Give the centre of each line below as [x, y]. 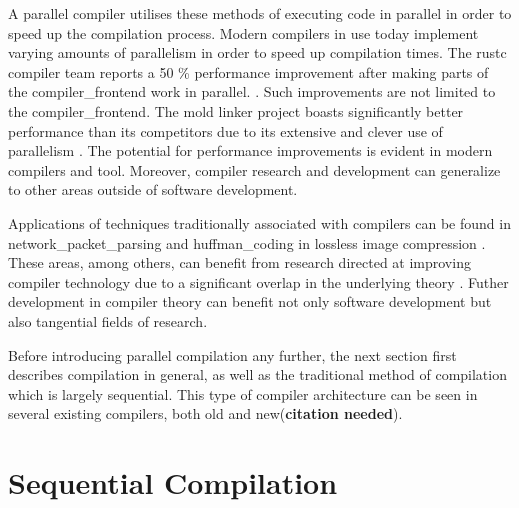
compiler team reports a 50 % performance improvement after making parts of [248, 71]
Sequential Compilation [173, 482]
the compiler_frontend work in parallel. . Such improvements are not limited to [252, 91]
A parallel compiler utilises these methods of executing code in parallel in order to [260, 13]
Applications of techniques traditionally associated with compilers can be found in [259, 222]
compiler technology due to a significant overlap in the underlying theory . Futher [258, 281]
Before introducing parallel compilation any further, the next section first [232, 354]
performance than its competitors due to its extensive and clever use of [225, 130]
